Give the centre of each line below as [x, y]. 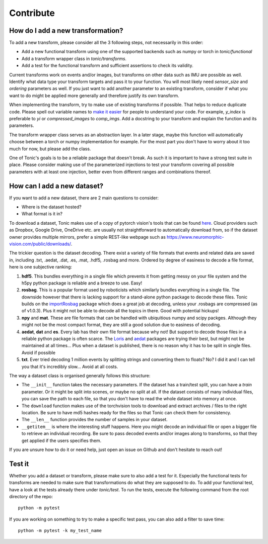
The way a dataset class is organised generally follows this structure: [80, 375]
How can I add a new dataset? [56, 186]
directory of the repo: [31, 496]
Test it [19, 464]
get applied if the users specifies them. [62, 441]
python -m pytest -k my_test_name [60, 531]
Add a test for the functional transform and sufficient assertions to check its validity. [107, 66]
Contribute [32, 13]
